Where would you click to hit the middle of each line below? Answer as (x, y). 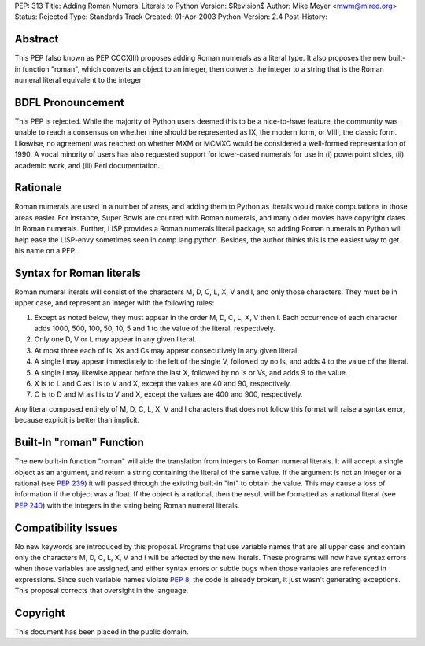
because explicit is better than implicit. (77, 420)
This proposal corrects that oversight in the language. (102, 591)
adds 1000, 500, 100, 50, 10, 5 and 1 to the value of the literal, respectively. (155, 329)
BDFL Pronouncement (70, 102)
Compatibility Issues (66, 528)
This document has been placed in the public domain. (102, 632)
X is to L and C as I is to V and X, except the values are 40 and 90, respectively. (163, 384)
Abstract (37, 39)
